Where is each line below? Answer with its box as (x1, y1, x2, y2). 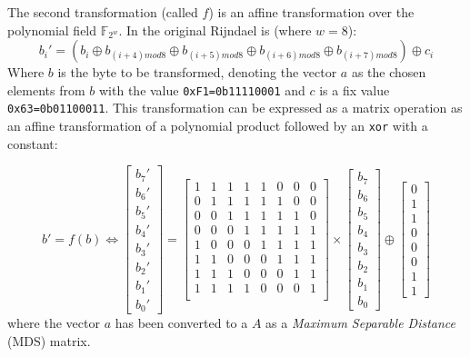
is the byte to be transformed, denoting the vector (57, 63, 337, 82)
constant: (7, 134, 58, 153)
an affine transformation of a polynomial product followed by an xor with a (7, 116, 428, 135)
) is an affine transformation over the (208, 3, 415, 21)
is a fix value (319, 80, 390, 99)
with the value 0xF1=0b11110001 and (99, 80, 305, 99)
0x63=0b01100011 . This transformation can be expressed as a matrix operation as (7, 98, 463, 117)
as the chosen (351, 63, 426, 82)
